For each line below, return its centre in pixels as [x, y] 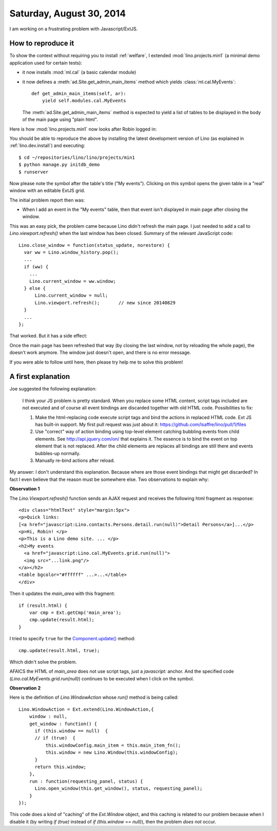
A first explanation [40, 377]
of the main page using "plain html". [60, 120]
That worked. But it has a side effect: [48, 336]
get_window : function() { [63, 724]
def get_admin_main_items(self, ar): [79, 94]
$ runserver [34, 172]
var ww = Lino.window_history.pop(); [71, 252]
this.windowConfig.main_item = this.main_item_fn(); [113, 745]
